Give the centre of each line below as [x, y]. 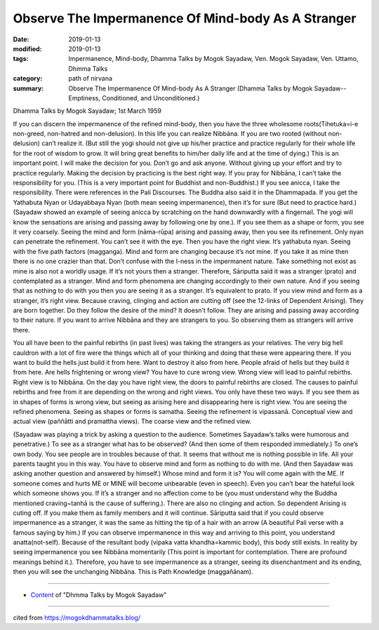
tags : [21, 59]
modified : [27, 48]
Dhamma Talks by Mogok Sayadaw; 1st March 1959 [87, 111]
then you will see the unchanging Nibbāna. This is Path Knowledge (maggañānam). [133, 572]
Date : [21, 39]
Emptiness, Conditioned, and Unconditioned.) [134, 98]
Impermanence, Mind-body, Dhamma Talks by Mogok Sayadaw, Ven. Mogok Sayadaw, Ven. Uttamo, [213, 59]
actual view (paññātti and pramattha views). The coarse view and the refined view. [132, 422]
